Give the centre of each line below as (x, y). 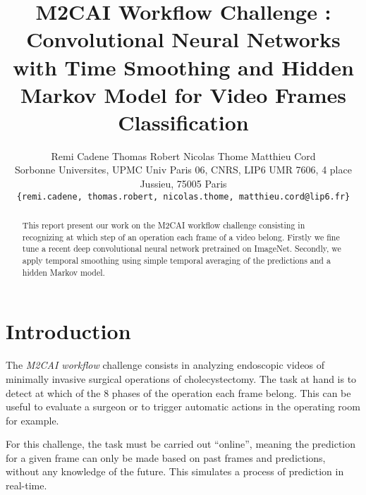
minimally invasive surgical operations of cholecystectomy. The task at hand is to (181, 378)
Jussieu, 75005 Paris (183, 184)
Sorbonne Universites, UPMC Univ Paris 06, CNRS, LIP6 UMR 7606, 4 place (183, 170)
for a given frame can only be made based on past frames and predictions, (166, 457)
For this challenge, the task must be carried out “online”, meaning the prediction (181, 444)
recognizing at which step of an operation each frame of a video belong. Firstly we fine (181, 237)
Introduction (68, 331)
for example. (32, 420)
